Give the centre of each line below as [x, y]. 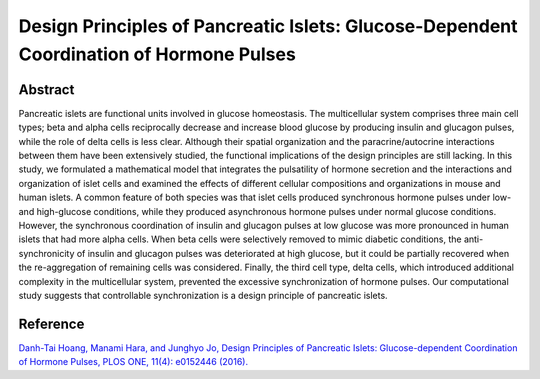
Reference [51, 323]
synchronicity [46, 253]
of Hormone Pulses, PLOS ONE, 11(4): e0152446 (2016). [133, 362]
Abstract [46, 89]
